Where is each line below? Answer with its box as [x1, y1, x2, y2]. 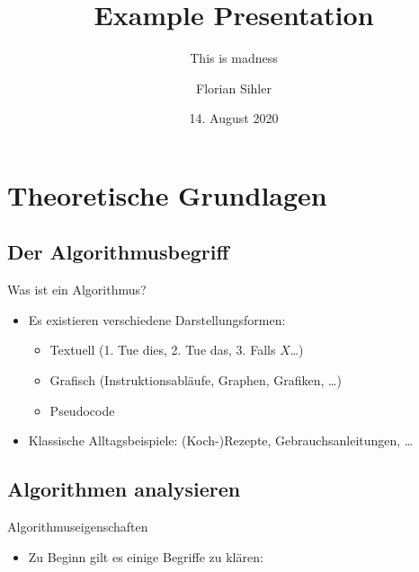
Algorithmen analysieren [7, 475, 241, 503]
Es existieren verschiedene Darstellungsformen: [28, 310, 286, 329]
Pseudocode [49, 400, 115, 419]
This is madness [190, 48, 278, 67]
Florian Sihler [196, 78, 272, 97]
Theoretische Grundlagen [7, 176, 327, 213]
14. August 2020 [189, 109, 279, 128]
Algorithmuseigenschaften [7, 517, 148, 536]
